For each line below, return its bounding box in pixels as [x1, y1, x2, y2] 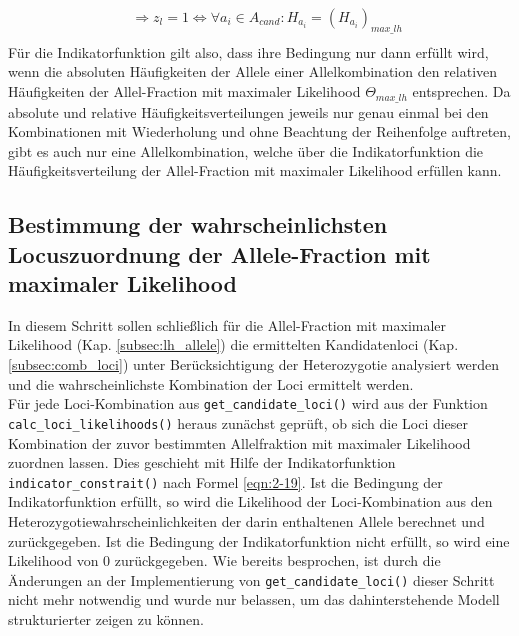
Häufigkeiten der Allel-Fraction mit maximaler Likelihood [8, 81, 361, 102]
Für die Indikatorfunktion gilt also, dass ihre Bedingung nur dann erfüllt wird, [8, 41, 489, 62]
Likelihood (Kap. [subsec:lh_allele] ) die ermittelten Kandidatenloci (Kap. [8, 334, 459, 355]
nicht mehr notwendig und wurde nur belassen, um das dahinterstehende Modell [8, 589, 500, 610]
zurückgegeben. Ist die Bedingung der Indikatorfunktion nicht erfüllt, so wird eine [8, 530, 510, 551]
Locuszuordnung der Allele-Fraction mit [8, 238, 431, 269]
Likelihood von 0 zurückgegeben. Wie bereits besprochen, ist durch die [8, 550, 441, 571]
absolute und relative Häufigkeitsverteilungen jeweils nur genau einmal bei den [8, 101, 489, 122]
